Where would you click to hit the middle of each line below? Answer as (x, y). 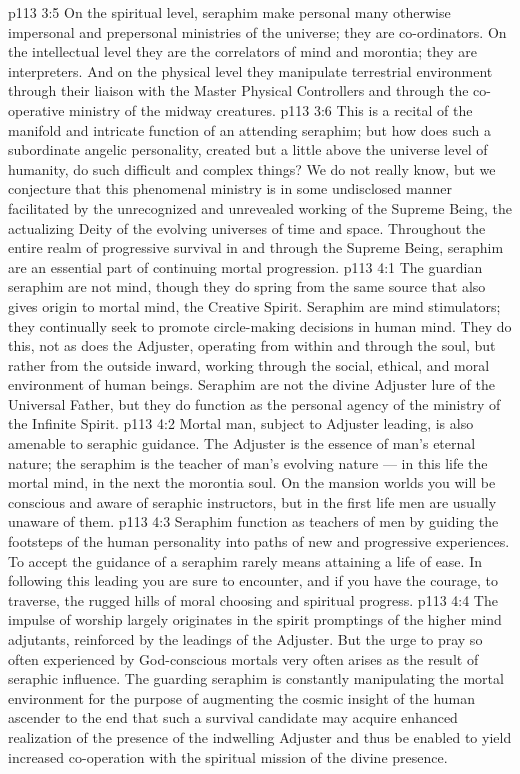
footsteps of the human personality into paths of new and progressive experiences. (259, 541)
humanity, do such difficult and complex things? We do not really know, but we (252, 168)
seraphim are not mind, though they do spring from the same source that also (247, 286)
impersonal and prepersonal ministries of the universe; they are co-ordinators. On (257, 31)
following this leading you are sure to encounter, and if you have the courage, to (253, 580)
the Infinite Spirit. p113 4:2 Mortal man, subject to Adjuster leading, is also (241, 423)
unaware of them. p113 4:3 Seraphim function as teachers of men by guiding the (253, 521)
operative (36, 109)
